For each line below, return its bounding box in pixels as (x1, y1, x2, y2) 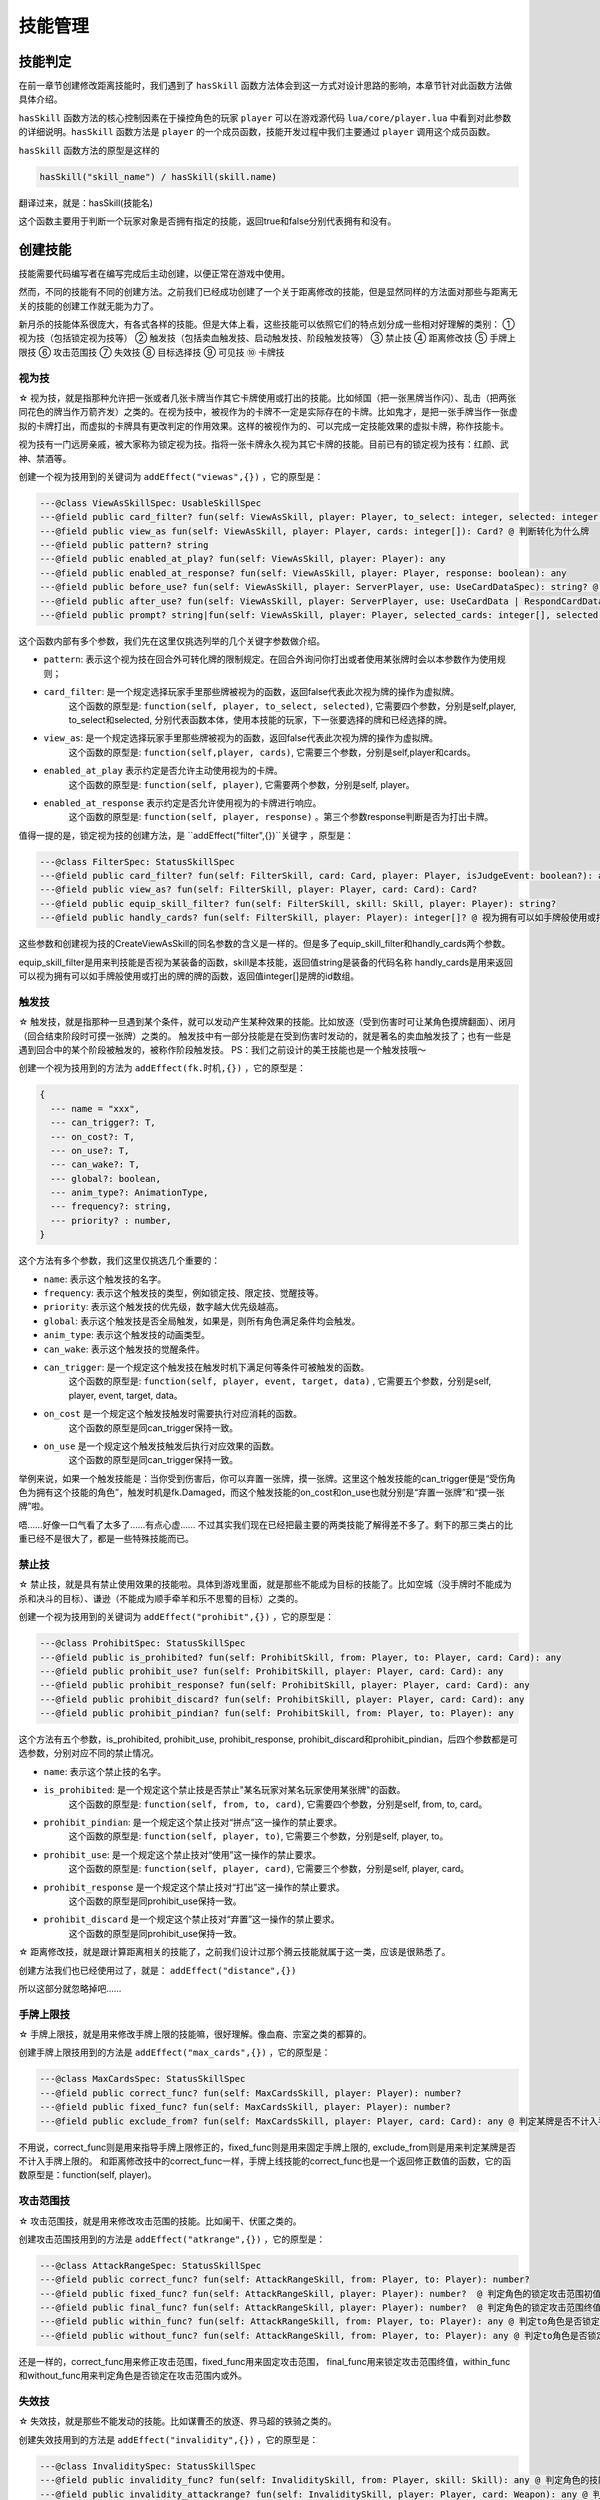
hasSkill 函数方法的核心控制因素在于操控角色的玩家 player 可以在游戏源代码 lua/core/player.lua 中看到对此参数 (18, 111, 512, 124)
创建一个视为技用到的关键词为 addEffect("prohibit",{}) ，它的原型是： (18, 1611, 335, 1623)
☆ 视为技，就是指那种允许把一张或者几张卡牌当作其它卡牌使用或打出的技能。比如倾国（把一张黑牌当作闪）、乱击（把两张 (18, 391, 517, 404)
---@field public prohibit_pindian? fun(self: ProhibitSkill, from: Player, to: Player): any (39, 1708, 515, 1719)
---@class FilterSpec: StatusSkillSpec (39, 856, 235, 867)
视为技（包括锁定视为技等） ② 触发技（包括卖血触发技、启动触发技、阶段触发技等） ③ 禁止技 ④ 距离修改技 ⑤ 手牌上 (18, 332, 517, 344)
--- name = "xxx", (50, 1103, 140, 1114)
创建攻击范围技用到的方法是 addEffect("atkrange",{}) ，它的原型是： (18, 2233, 326, 2245)
